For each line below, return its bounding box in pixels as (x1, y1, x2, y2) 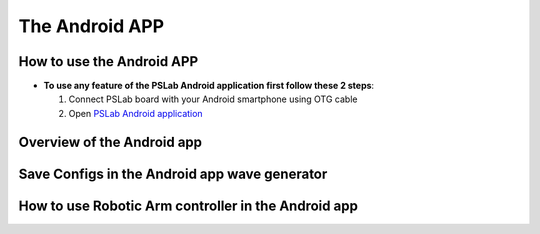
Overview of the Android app (18, 133, 203, 150)
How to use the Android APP (18, 53, 199, 70)
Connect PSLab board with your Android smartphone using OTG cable (68, 93, 358, 105)
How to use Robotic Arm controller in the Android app (18, 197, 359, 214)
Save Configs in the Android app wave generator (18, 165, 328, 182)
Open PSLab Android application (68, 107, 204, 119)
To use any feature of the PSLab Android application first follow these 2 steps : (43, 80, 375, 92)
